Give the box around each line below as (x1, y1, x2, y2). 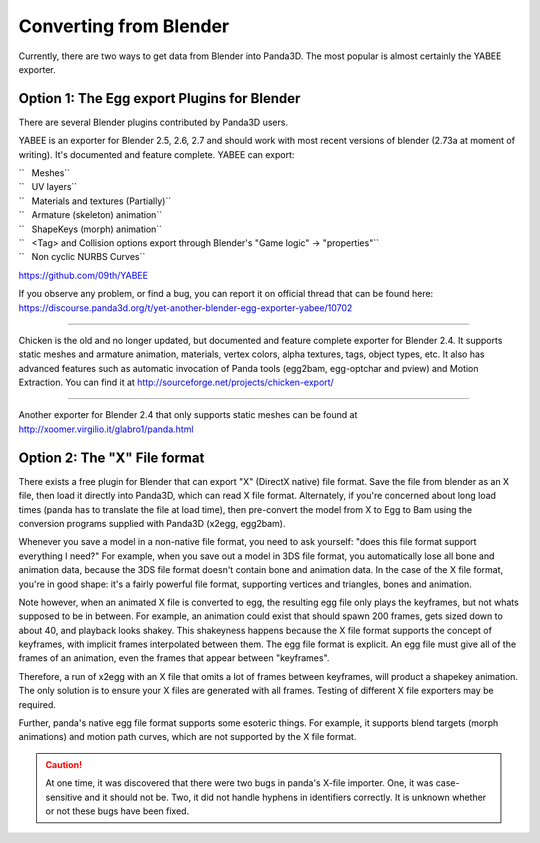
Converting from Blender (18, 15, 230, 37)
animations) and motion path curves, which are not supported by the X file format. (18, 731, 357, 743)
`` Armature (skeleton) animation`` (18, 209, 163, 221)
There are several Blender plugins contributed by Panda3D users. (18, 116, 289, 128)
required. (18, 698, 57, 710)
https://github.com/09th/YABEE (18, 269, 149, 281)
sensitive (45, 791, 83, 803)
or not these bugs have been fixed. (45, 805, 190, 817)
